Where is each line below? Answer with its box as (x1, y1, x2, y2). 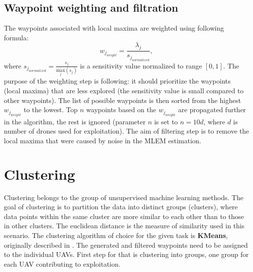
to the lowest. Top (23, 104, 78, 115)
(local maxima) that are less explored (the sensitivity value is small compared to (4, 85, 244, 96)
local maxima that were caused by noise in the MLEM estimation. (4, 135, 201, 145)
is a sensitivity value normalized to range (80, 60, 202, 70)
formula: (4, 32, 29, 42)
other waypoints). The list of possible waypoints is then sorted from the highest (4, 95, 241, 105)
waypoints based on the (86, 104, 156, 115)
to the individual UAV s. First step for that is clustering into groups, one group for (4, 249, 249, 259)
